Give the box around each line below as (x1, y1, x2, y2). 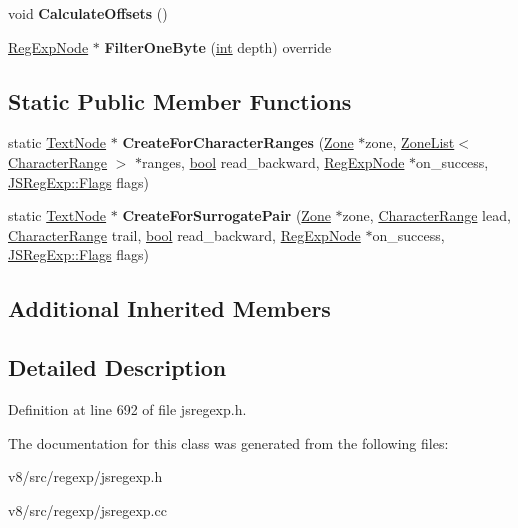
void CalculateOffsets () (8, 3, 168, 23)
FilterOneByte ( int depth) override (104, 36, 332, 57)
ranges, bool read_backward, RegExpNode (142, 151, 405, 172)
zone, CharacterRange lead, (342, 205, 511, 226)
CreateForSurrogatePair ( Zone (122, 205, 331, 226)
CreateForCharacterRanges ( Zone (122, 132, 354, 153)
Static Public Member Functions (8, 85, 352, 116)
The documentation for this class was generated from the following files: (8, 432, 449, 453)
